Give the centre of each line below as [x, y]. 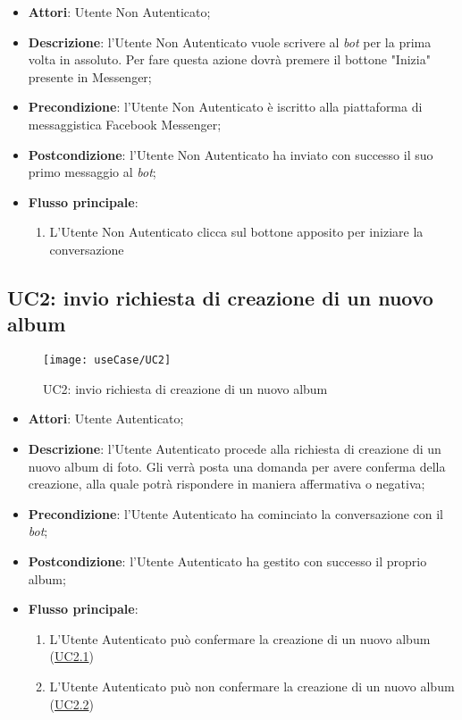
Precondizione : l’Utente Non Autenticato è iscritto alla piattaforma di [225, 107]
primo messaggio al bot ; [92, 172]
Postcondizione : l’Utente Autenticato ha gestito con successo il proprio [227, 561]
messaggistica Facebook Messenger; [125, 124]
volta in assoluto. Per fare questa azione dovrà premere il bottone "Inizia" [229, 59]
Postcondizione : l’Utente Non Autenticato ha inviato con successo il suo [231, 154]
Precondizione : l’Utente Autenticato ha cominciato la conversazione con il [236, 513]
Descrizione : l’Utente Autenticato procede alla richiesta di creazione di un [235, 448]
